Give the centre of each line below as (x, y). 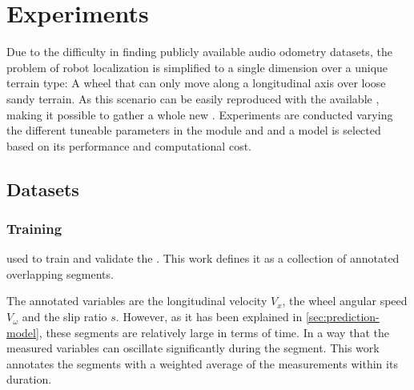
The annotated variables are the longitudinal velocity (137, 301)
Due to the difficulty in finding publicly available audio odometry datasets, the (199, 52)
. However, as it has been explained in (209, 317)
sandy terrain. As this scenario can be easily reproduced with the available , (193, 98)
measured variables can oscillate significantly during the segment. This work (193, 348)
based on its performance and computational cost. (129, 145)
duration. (29, 379)
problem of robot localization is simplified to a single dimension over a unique (197, 67)
